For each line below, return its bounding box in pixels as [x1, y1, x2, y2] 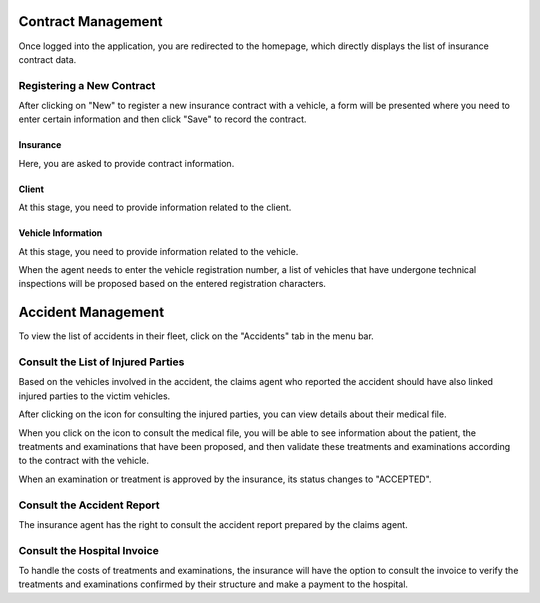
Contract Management [18, 13, 163, 30]
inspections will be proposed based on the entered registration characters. [18, 278, 327, 290]
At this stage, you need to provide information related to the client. [18, 201, 292, 214]
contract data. [18, 53, 77, 65]
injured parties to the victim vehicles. [18, 390, 171, 402]
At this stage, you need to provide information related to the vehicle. [18, 245, 299, 257]
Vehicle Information [18, 227, 103, 239]
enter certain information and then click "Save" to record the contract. [18, 113, 307, 125]
